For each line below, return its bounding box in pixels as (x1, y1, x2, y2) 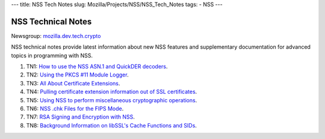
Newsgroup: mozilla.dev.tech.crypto (11, 32, 101, 39)
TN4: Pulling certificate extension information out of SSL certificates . (26, 88, 197, 96)
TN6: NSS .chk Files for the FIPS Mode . (26, 105, 124, 113)
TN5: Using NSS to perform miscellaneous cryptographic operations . (26, 96, 197, 103)
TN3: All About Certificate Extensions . (26, 79, 120, 87)
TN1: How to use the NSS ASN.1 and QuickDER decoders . (26, 63, 168, 70)
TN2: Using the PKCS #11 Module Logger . (26, 71, 129, 78)
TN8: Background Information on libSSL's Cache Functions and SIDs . (26, 122, 197, 129)
